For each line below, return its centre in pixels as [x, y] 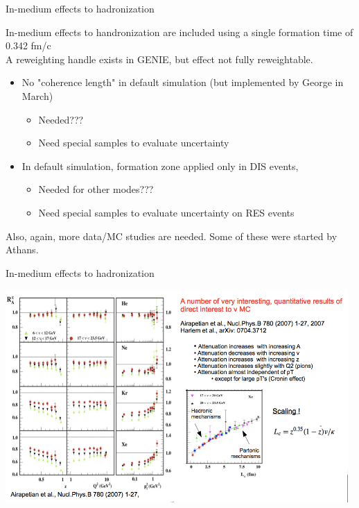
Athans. [22, 249]
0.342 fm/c [28, 45]
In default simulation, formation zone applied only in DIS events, [160, 166]
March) [37, 95]
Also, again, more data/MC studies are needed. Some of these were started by [172, 236]
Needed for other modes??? [96, 189]
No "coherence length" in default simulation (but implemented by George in [183, 82]
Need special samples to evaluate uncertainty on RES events [166, 212]
